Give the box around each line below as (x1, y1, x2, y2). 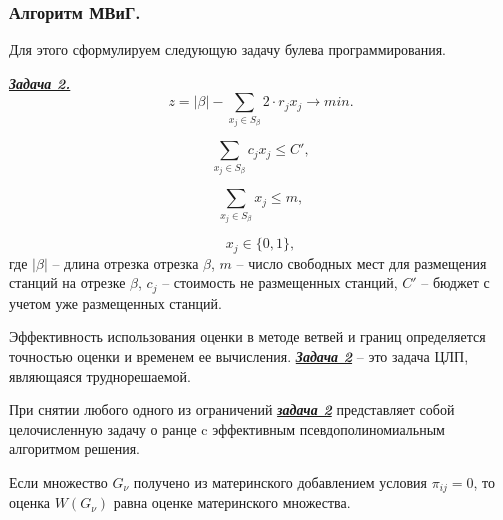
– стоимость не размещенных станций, (162, 272, 398, 293)
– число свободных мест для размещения (236, 252, 487, 273)
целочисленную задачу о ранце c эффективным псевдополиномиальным (9, 418, 445, 439)
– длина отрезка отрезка (52, 252, 199, 273)
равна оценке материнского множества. (113, 492, 351, 513)
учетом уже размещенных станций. (9, 292, 222, 313)
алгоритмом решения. (9, 438, 140, 459)
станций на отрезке (9, 272, 126, 293)
